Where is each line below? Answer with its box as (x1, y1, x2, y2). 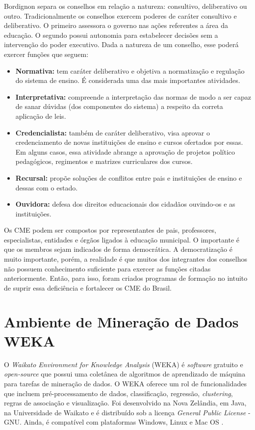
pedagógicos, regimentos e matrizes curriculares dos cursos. (15, 156, 193, 166)
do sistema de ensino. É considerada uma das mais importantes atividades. (15, 75, 240, 85)
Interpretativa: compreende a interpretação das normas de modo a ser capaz (15, 91, 251, 102)
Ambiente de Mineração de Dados (4, 311, 239, 331)
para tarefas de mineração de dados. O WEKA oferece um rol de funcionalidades (4, 378, 247, 388)
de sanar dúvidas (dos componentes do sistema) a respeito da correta (15, 101, 223, 111)
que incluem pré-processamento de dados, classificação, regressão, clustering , (4, 388, 233, 398)
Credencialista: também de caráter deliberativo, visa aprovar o (15, 127, 210, 137)
